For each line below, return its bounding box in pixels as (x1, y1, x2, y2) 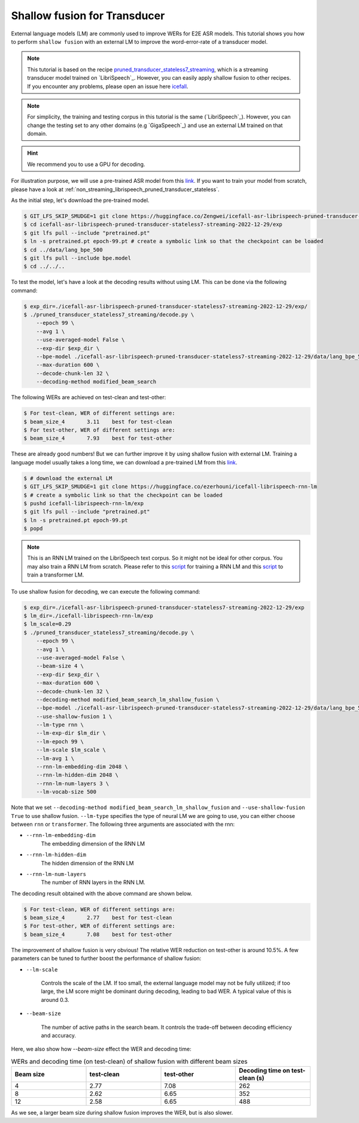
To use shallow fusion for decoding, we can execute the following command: (11, 588, 200, 595)
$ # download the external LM (23, 475, 112, 482)
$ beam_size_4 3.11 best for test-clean (23, 418, 172, 425)
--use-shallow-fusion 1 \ (36, 713, 112, 720)
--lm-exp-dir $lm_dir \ (36, 730, 106, 736)
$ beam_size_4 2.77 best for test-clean (23, 914, 172, 921)
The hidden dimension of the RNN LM (41, 859, 134, 867)
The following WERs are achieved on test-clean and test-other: (11, 394, 166, 401)
